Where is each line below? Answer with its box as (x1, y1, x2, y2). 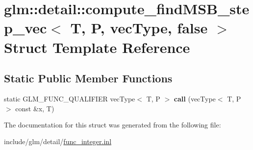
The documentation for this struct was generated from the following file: (4, 120, 221, 130)
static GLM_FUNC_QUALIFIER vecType (4, 93, 135, 103)
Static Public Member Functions (4, 71, 173, 86)
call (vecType (174, 93, 216, 103)
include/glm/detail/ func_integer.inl (4, 136, 112, 146)
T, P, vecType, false (70, 18, 208, 38)
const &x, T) (15, 103, 54, 113)
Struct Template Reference (4, 37, 190, 57)
